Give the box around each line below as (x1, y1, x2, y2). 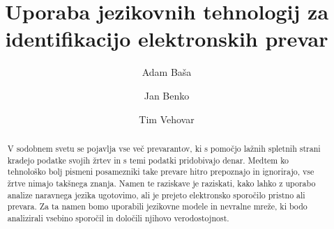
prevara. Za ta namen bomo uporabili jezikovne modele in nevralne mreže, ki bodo (7, 200, 308, 212)
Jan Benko (144, 88, 190, 102)
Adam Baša (142, 65, 192, 79)
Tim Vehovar (139, 111, 195, 126)
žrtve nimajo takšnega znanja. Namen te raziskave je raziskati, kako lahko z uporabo (7, 177, 316, 189)
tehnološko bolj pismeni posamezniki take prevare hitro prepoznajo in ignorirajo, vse (7, 166, 314, 177)
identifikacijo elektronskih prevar (5, 24, 328, 53)
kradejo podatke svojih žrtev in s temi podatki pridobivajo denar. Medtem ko (7, 154, 289, 166)
